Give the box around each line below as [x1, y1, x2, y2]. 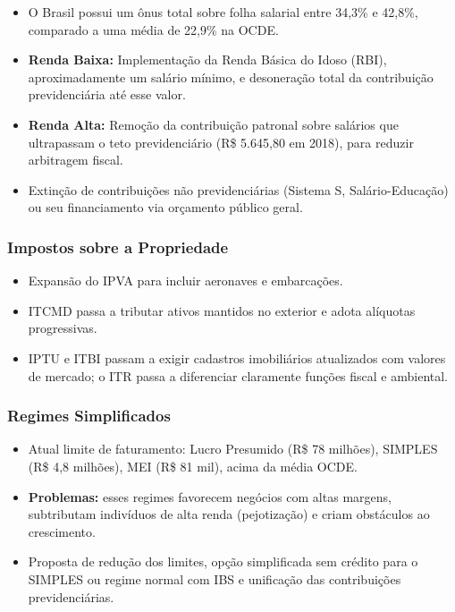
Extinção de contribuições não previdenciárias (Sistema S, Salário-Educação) [28, 180, 449, 199]
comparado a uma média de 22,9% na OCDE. [28, 20, 279, 38]
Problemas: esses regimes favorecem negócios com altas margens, [28, 487, 392, 506]
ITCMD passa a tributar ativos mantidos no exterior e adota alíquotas [28, 301, 416, 319]
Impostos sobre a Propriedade [7, 235, 229, 258]
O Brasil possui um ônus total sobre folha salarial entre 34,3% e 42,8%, [28, 3, 418, 21]
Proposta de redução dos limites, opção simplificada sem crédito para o [28, 552, 418, 571]
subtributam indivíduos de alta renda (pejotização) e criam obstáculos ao [28, 505, 430, 523]
